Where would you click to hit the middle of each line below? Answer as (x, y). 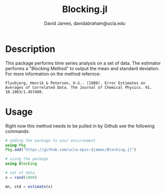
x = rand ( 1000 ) (21, 177)
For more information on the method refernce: (53, 74)
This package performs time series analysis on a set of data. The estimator (83, 63)
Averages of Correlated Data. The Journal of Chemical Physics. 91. (79, 87)
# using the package (27, 159)
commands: (18, 131)
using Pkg (16, 145)
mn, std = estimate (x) (29, 186)
